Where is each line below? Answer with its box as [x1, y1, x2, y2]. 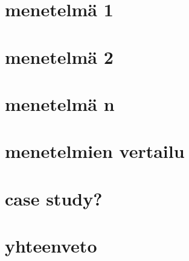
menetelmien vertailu [5, 139, 185, 163]
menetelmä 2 [5, 44, 114, 69]
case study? [5, 186, 103, 210]
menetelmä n [5, 91, 115, 116]
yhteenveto [5, 233, 97, 258]
